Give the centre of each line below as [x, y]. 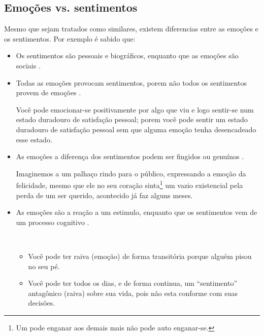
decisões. [42, 303]
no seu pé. [44, 266]
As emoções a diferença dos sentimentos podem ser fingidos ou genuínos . [130, 156]
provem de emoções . [48, 92]
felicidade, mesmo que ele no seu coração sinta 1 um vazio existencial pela [129, 184]
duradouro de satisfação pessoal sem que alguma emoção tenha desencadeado [136, 129]
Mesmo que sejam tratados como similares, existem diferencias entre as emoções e [131, 29]
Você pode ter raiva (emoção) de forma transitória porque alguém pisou [140, 256]
